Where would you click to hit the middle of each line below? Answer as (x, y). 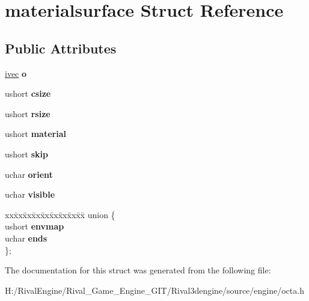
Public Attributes (61, 48)
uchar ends (26, 238)
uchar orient (29, 174)
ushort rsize (28, 113)
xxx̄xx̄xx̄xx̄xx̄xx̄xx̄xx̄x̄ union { (60, 214)
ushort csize (28, 93)
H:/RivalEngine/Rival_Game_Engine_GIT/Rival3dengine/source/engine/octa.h (154, 290)
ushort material (35, 134)
